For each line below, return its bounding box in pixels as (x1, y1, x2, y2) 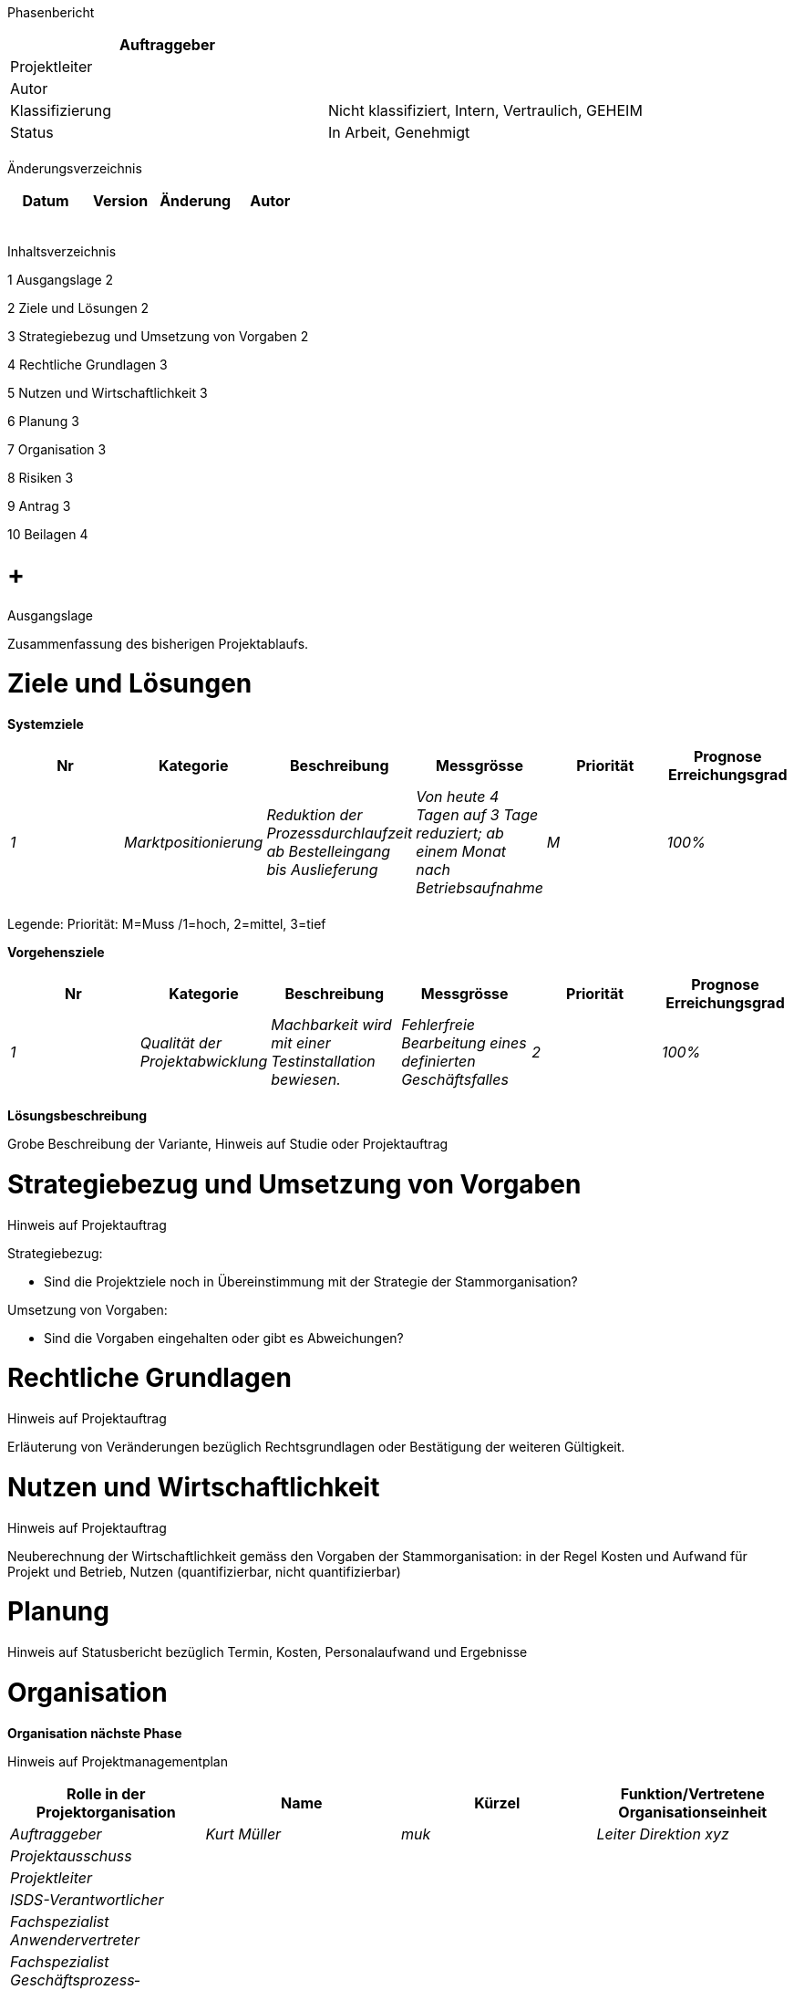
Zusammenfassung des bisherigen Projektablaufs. (7, 635, 309, 651)
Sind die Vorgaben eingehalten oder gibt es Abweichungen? (44, 1329, 404, 1346)
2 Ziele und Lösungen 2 (7, 300, 150, 316)
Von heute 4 (416, 787, 500, 806)
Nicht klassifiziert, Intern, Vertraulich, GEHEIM (327, 101, 643, 120)
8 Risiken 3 (7, 470, 74, 485)
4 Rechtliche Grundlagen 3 (7, 357, 168, 372)
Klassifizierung (10, 101, 111, 120)
